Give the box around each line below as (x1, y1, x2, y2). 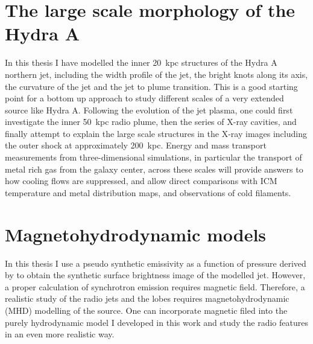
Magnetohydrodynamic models (5, 221, 267, 246)
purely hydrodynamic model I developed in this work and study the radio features (5, 316, 308, 328)
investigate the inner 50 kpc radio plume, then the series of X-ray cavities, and (5, 115, 297, 128)
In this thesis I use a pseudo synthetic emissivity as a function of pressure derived (5, 256, 306, 269)
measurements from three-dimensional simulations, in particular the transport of (5, 151, 302, 164)
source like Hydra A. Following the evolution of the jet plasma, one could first (5, 103, 293, 116)
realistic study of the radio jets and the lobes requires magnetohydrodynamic (5, 292, 289, 305)
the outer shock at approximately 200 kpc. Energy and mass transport (5, 139, 267, 151)
